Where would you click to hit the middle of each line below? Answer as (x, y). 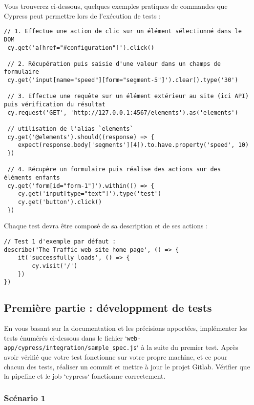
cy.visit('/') (55, 266)
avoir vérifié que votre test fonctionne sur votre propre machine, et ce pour (116, 356)
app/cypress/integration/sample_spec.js (71, 348)
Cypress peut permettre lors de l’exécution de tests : (82, 15)
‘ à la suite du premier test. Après (188, 347)
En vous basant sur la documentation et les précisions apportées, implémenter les (126, 328)
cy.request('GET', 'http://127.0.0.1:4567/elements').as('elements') (123, 112)
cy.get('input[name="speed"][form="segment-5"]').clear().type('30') (123, 80)
